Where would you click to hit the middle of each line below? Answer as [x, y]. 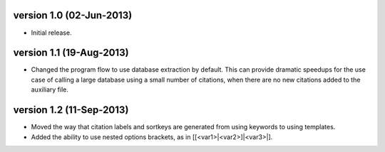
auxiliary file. [50, 89]
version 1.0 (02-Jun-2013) [73, 15]
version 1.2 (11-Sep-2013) [71, 110]
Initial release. [51, 33]
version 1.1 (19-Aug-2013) [71, 53]
